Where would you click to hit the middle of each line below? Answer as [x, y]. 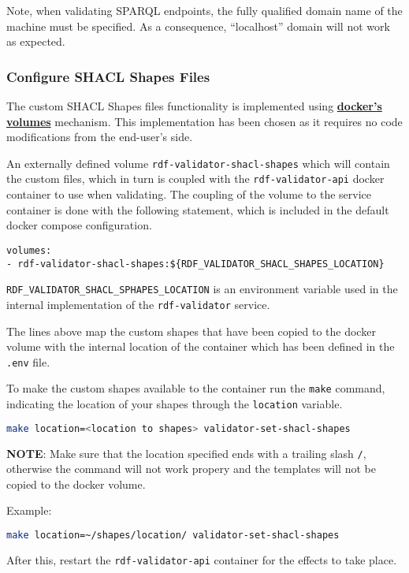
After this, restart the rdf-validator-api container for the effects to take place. [202, 559]
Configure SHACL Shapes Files [108, 76]
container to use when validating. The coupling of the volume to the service [189, 194]
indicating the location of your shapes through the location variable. [175, 404]
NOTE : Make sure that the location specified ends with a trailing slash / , [186, 453]
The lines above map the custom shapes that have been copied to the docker [191, 331]
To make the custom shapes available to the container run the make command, [196, 388]
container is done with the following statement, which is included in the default [198, 209]
